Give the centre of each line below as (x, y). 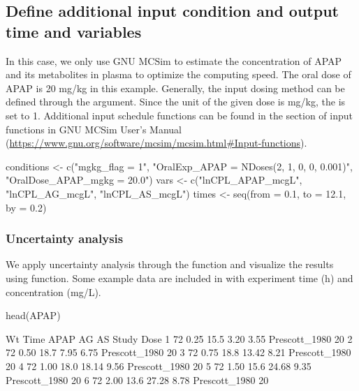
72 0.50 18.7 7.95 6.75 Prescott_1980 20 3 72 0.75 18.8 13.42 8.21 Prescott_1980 (178, 352)
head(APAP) (33, 315)
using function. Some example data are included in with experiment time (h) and (179, 278)
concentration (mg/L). (53, 292)
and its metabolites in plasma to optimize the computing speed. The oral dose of (178, 74)
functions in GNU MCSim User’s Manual (94, 129)
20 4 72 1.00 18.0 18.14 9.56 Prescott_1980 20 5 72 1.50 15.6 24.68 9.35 (159, 366)
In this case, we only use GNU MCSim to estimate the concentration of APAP (174, 60)
